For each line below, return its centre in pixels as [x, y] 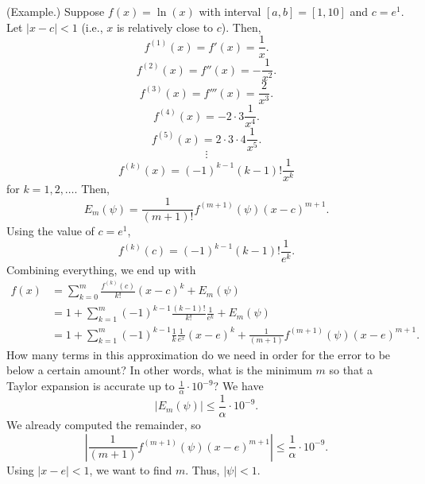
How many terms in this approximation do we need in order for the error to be [199, 354]
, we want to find [131, 469]
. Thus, [203, 469]
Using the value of [50, 231]
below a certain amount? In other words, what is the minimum [159, 370]
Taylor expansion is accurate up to [91, 386]
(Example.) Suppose [56, 11]
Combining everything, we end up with [101, 269]
